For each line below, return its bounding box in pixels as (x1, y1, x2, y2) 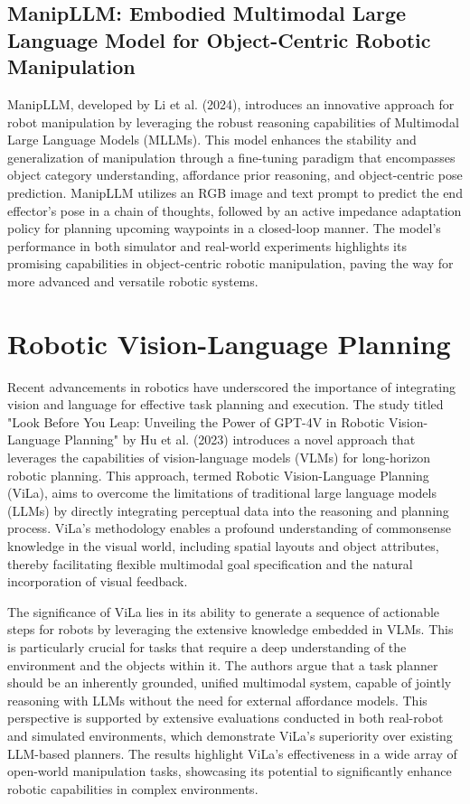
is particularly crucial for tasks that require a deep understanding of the (7, 637, 407, 656)
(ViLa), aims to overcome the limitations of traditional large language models (7, 483, 437, 502)
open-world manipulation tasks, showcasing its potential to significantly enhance (7, 762, 452, 781)
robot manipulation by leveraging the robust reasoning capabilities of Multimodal (7, 112, 459, 131)
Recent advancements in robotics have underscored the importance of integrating (7, 377, 456, 396)
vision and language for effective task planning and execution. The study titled (7, 395, 444, 414)
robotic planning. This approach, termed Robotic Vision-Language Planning (7, 465, 429, 484)
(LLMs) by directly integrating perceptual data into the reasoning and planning (7, 500, 449, 519)
